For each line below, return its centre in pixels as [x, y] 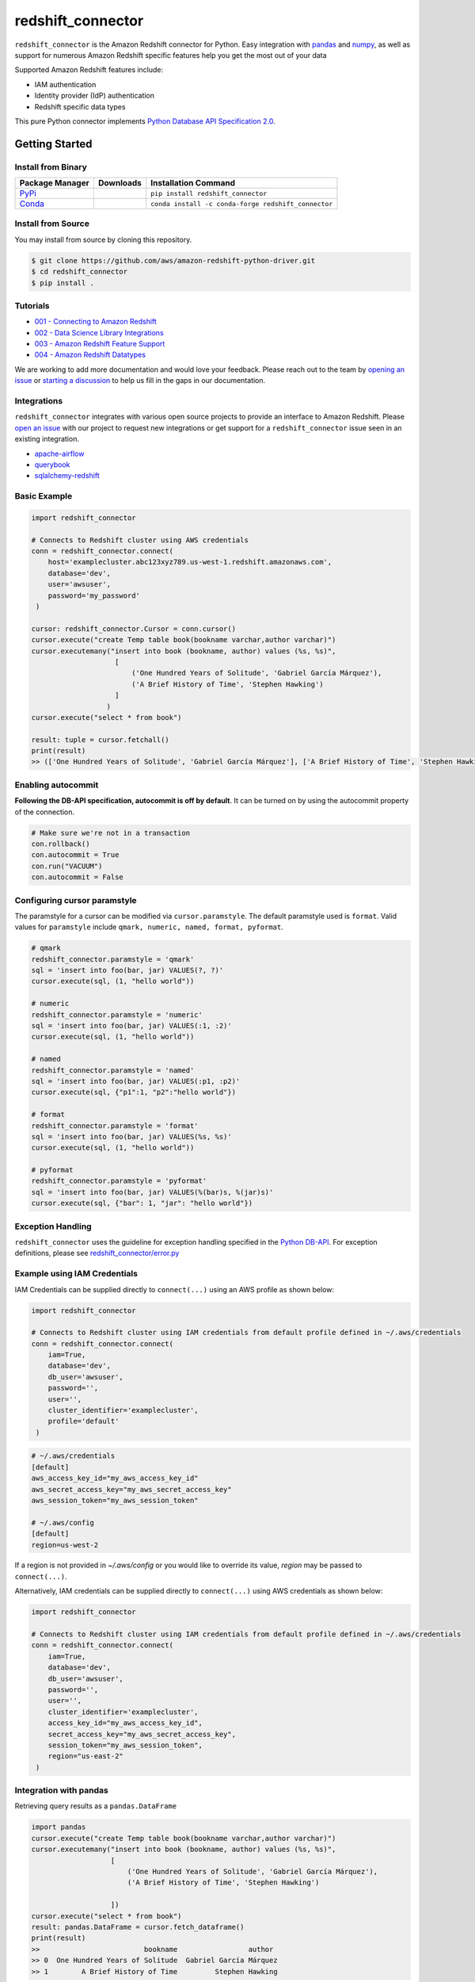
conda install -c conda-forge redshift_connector [242, 203]
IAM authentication [65, 84]
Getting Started [53, 144]
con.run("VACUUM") [67, 866]
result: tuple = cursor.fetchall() [100, 740]
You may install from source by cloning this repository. [103, 239]
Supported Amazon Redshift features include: [89, 70]
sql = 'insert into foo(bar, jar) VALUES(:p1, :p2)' [136, 1081]
